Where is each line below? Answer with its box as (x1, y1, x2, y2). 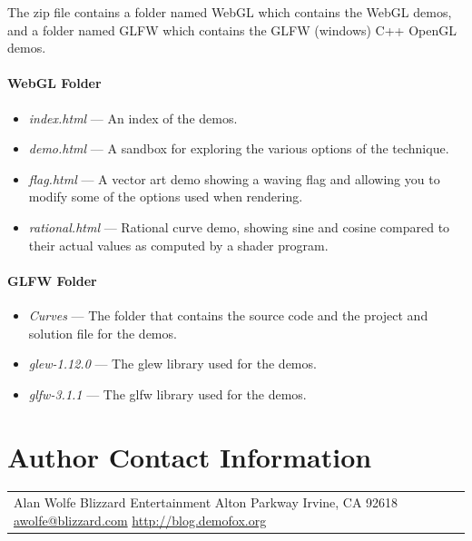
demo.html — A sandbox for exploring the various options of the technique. (28, 139, 449, 158)
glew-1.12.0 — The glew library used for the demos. (28, 354, 317, 373)
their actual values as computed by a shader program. (28, 235, 329, 254)
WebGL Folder (7, 74, 102, 93)
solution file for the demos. (28, 323, 177, 342)
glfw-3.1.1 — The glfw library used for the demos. (28, 384, 307, 403)
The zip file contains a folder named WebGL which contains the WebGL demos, (7, 3, 452, 21)
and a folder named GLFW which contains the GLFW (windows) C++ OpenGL (7, 20, 457, 39)
